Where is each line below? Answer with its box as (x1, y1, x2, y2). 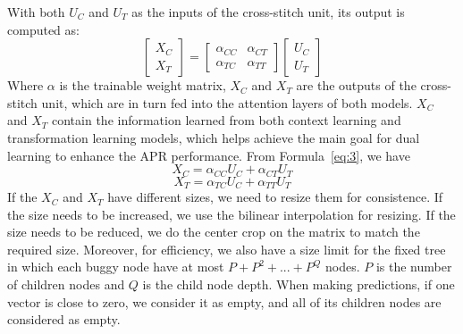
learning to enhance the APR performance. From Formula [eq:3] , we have (7, 146, 410, 164)
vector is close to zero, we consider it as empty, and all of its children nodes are (7, 292, 442, 311)
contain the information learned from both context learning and (52, 111, 401, 129)
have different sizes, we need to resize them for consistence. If (107, 188, 443, 206)
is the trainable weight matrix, (59, 76, 226, 95)
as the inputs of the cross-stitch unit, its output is (131, 3, 405, 21)
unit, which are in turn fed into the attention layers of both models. (41, 93, 413, 112)
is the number (375, 257, 452, 276)
